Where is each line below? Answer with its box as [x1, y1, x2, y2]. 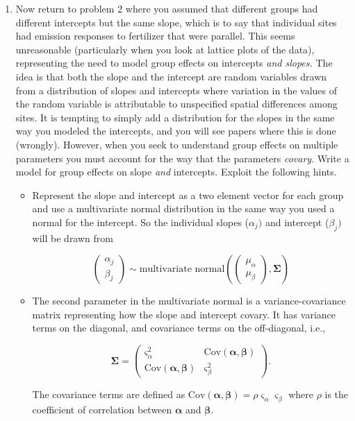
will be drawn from [32, 230, 113, 245]
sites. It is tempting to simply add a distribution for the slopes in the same [15, 110, 335, 124]
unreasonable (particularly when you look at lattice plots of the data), [15, 42, 315, 56]
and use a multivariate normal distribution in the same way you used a [32, 201, 335, 216]
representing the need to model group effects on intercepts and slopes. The [15, 55, 333, 70]
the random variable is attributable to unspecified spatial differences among [15, 96, 338, 111]
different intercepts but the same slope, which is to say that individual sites [15, 15, 337, 29]
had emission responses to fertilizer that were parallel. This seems [15, 28, 295, 43]
